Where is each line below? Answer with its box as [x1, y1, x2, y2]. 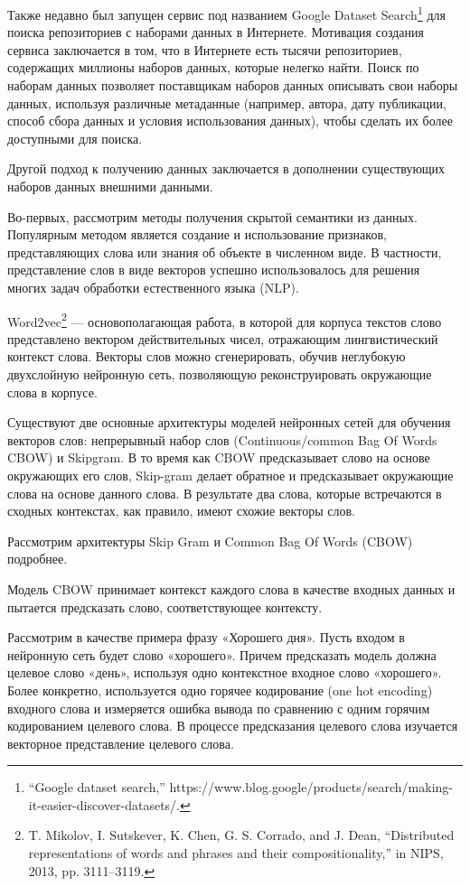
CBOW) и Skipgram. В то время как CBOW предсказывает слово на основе [7, 448, 430, 467]
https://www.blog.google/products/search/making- [169, 778, 454, 797]
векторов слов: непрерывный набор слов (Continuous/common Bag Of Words [7, 430, 437, 449]
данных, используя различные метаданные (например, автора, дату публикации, [7, 93, 446, 112]
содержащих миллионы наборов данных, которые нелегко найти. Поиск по [7, 58, 419, 77]
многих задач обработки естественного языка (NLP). [7, 277, 299, 296]
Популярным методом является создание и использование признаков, [7, 225, 387, 244]
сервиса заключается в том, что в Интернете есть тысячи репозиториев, [7, 40, 402, 59]
